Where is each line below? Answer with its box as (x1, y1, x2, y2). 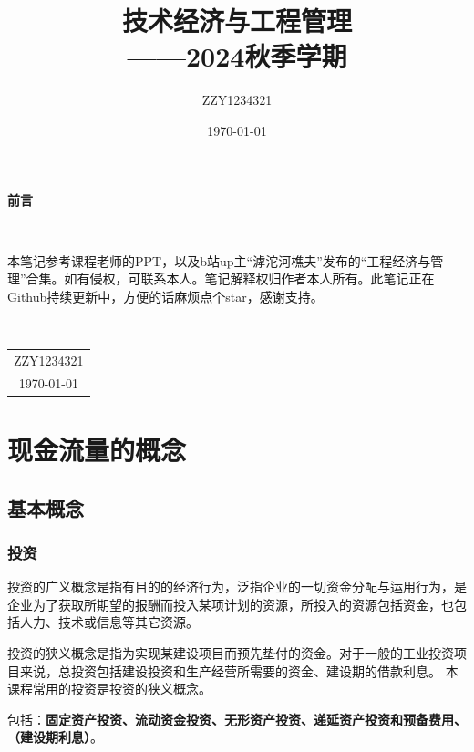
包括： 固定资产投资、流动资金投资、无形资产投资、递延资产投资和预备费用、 (7, 709, 467, 728)
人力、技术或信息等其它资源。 (19, 613, 199, 632)
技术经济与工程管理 (121, 2, 352, 39)
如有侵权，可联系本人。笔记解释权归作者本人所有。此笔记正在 (64, 269, 435, 288)
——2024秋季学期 (127, 37, 347, 75)
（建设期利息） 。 (7, 727, 103, 747)
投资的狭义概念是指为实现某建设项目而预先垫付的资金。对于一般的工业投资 (7, 643, 454, 662)
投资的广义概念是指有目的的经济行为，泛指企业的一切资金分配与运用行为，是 (7, 577, 467, 596)
